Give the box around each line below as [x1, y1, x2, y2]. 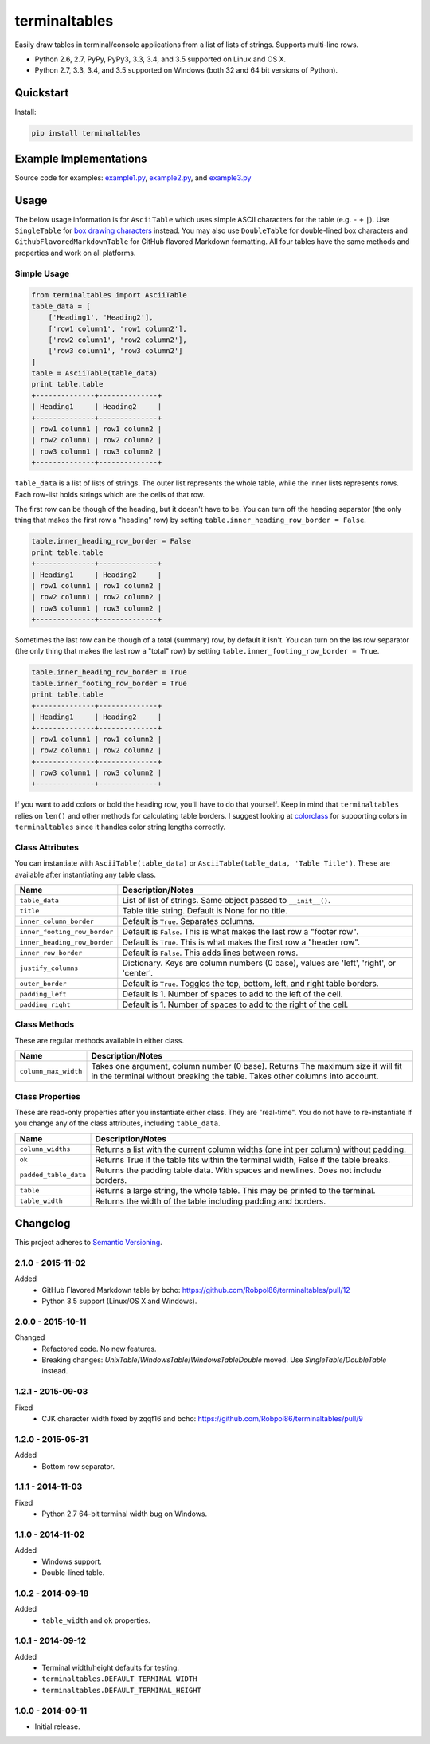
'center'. [122, 968, 154, 979]
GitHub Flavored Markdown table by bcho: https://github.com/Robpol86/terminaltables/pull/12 [41, 1285, 350, 1294]
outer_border [19, 979, 67, 988]
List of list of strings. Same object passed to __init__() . [122, 895, 330, 906]
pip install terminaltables [31, 128, 141, 138]
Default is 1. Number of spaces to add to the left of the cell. [122, 988, 343, 1000]
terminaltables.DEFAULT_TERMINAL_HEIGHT [41, 1686, 202, 1695]
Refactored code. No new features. [41, 1344, 157, 1353]
